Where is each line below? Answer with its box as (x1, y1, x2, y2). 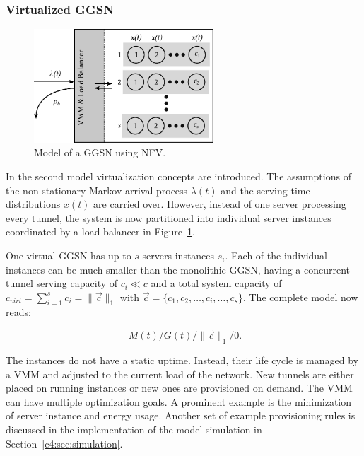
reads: (6, 305, 31, 320)
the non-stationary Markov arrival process (6, 182, 188, 197)
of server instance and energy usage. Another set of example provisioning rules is (6, 408, 356, 423)
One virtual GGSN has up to (6, 247, 131, 262)
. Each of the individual (225, 247, 327, 262)
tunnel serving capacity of (6, 276, 118, 291)
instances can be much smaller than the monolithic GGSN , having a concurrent (6, 262, 351, 276)
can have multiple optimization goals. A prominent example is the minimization (6, 394, 352, 409)
